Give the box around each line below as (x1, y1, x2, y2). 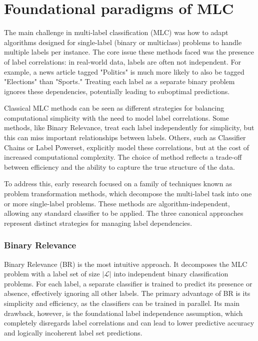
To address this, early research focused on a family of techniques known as (4, 178, 232, 189)
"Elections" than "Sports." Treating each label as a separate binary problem (4, 76, 235, 87)
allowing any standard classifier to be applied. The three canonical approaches (4, 208, 243, 218)
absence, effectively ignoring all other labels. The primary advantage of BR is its (4, 288, 250, 298)
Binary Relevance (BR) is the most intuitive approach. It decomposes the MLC (4, 258, 247, 269)
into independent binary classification (113, 268, 228, 279)
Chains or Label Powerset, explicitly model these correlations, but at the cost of (4, 142, 249, 152)
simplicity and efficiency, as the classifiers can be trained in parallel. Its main (4, 298, 240, 308)
